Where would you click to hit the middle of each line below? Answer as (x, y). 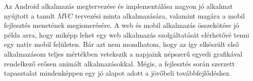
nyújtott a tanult (30, 15)
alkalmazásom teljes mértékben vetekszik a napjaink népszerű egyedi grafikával (123, 53)
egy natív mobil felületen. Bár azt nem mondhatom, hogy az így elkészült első (122, 44)
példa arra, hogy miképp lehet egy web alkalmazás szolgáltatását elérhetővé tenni (127, 34)
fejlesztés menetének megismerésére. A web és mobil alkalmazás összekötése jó (122, 25)
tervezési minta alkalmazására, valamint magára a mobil (160, 15)
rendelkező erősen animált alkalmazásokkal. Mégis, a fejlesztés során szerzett (119, 63)
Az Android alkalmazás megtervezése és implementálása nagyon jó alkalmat (118, 6)
